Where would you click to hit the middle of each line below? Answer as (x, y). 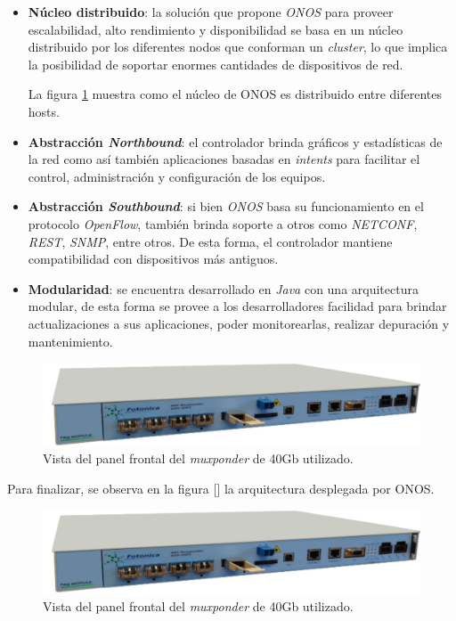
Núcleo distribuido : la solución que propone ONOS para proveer (211, 12)
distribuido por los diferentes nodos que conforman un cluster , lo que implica (238, 47)
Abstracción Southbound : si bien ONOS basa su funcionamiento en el (226, 206)
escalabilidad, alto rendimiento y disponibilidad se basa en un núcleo (216, 29)
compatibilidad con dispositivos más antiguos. (153, 259)
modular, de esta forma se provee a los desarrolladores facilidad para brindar (237, 306)
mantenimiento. (70, 341)
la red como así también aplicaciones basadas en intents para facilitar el (224, 159)
